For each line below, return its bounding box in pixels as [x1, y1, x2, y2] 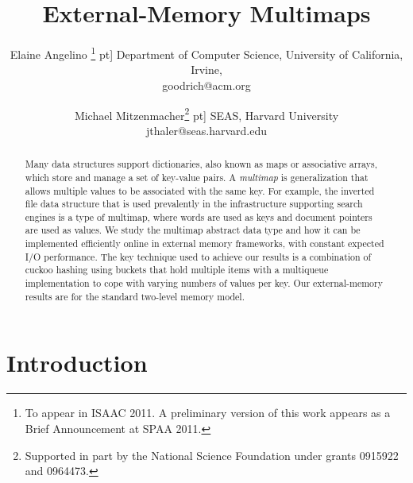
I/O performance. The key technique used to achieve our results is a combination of [25, 249, 372, 263]
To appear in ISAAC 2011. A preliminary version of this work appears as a [25, 404, 391, 421]
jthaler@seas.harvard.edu [146, 122, 267, 138]
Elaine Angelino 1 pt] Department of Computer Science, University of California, [10, 44, 403, 62]
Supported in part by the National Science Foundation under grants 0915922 [25, 446, 399, 463]
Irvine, [191, 61, 222, 78]
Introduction [6, 346, 148, 379]
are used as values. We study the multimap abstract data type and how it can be [25, 223, 361, 237]
